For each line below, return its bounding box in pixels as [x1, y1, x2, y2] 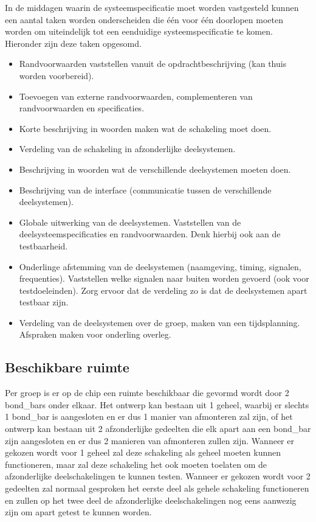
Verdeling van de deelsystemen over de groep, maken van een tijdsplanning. [19, 316, 300, 329]
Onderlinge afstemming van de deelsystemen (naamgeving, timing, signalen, [19, 260, 301, 273]
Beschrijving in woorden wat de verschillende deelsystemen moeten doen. [19, 162, 291, 175]
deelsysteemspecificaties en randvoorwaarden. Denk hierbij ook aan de [19, 228, 281, 240]
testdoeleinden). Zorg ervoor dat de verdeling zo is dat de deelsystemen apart [19, 284, 307, 296]
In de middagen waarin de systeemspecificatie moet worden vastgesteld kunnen [5, 1, 299, 13]
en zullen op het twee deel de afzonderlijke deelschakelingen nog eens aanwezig [5, 493, 297, 506]
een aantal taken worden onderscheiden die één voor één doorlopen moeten [5, 13, 283, 26]
